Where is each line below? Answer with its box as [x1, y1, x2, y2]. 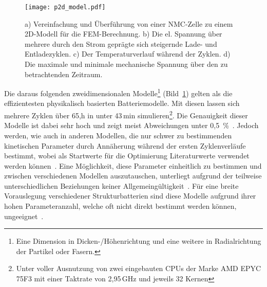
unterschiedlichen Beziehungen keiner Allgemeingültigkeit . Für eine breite [4, 180, 239, 191]
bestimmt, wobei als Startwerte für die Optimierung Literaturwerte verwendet [4, 150, 250, 161]
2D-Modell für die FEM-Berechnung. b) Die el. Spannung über [25, 28, 222, 39]
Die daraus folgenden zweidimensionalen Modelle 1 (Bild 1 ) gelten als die [4, 86, 233, 98]
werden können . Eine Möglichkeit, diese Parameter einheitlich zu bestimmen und [4, 160, 262, 171]
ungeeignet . [4, 210, 44, 221]
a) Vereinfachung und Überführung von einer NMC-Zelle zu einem [25, 18, 233, 29]
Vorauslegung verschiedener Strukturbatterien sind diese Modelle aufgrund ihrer [4, 190, 256, 201]
